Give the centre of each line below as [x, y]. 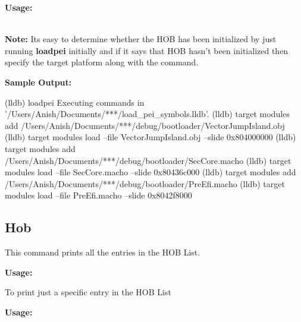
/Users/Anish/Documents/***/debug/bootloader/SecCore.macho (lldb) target [148, 160]
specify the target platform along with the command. [102, 62]
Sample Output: [38, 82]
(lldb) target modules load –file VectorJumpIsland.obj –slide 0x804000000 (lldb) [150, 137]
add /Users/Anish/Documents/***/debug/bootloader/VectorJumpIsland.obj [145, 125]
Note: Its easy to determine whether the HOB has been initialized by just [141, 39]
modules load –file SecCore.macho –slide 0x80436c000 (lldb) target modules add [150, 172]
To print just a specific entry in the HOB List [88, 292]
